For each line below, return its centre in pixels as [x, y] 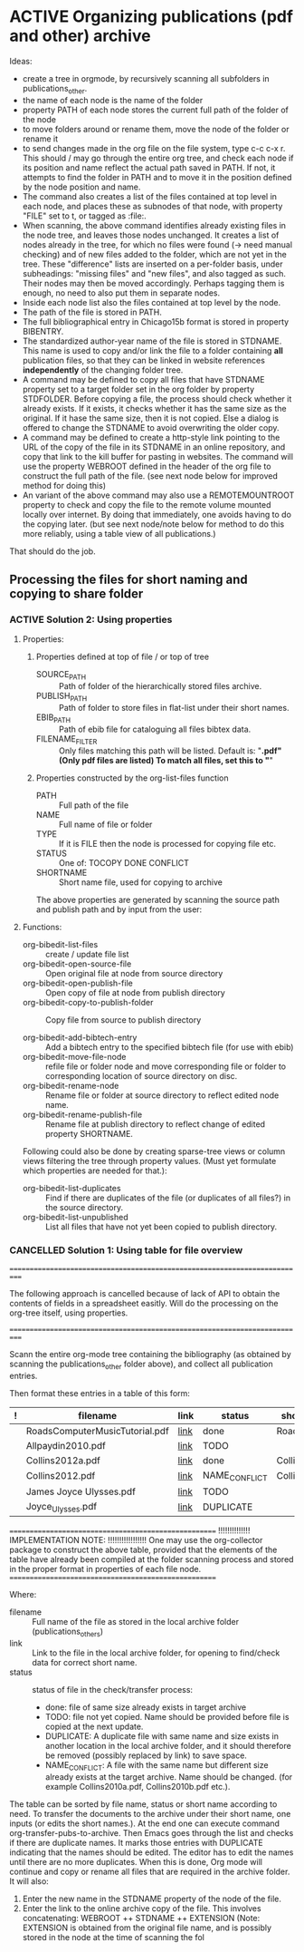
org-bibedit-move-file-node [74, 1056]
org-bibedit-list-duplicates [71, 1188]
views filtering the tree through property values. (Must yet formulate [149, 1161]
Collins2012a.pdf [63, 1460]
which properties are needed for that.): [95, 1170]
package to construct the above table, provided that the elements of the [143, 1550]
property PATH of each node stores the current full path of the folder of [156, 110]
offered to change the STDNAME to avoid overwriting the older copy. [151, 427]
